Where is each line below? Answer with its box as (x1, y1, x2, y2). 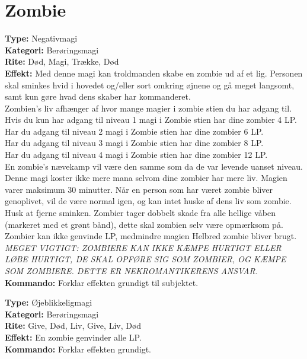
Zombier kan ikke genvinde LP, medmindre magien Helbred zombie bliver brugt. (5, 230, 297, 242)
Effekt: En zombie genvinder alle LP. (5, 331, 142, 343)
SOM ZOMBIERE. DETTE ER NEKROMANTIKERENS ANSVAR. (5, 265, 258, 277)
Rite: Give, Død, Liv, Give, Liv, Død (5, 319, 142, 332)
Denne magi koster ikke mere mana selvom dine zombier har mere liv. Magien (5, 171, 287, 184)
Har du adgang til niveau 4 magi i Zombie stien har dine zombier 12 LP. (5, 148, 268, 161)
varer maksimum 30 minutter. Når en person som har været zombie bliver (5, 183, 273, 195)
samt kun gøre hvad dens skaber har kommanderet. (5, 90, 191, 103)
